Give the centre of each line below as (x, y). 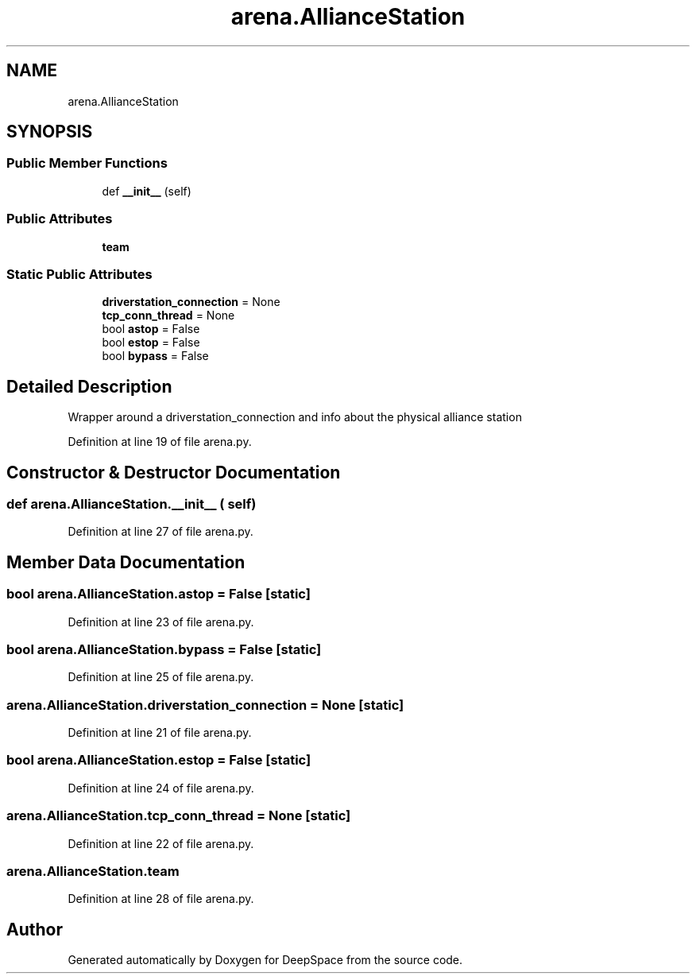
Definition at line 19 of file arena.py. (160, 442)
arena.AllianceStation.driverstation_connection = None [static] (205, 705)
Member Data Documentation (126, 562)
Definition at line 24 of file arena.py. (161, 788)
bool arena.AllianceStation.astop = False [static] (159, 594)
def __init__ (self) (147, 191)
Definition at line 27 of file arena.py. (160, 532)
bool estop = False (151, 343)
